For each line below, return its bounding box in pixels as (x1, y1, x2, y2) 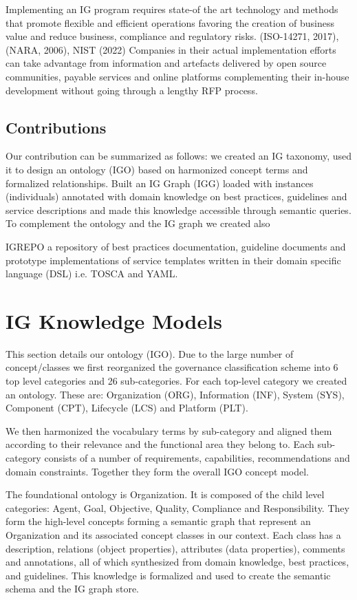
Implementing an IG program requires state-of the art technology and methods (6, 2, 338, 16)
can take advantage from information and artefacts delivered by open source (6, 56, 327, 70)
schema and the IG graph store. (6, 581, 139, 596)
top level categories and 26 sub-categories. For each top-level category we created (6, 374, 347, 388)
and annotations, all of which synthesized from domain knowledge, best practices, (6, 555, 349, 569)
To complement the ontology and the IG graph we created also (6, 216, 270, 231)
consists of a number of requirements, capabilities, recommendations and (44, 450, 350, 464)
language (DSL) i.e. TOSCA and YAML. (6, 266, 178, 281)
